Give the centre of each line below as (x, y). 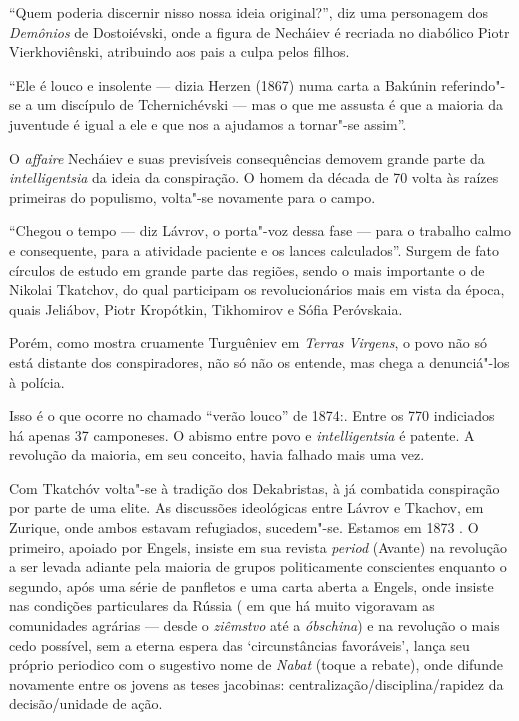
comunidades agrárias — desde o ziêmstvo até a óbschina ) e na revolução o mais (254, 625)
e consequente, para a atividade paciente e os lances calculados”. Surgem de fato (254, 249)
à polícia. (37, 381)
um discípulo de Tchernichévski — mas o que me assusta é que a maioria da (270, 104)
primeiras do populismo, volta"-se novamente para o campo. (192, 196)
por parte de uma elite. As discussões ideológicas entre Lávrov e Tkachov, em (246, 507)
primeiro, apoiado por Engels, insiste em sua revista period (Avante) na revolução (258, 546)
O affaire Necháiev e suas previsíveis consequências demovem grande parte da (247, 157)
